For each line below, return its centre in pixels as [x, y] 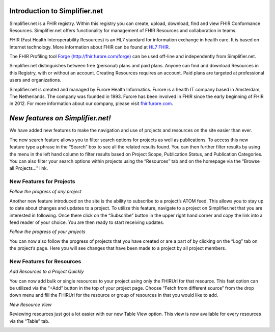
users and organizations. [35, 80]
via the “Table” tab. [30, 321]
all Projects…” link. [29, 168]
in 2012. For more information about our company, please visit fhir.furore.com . [91, 104]
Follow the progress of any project [45, 192]
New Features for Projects [42, 182]
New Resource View [31, 304]
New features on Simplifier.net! [60, 118]
